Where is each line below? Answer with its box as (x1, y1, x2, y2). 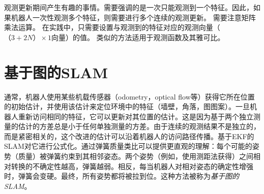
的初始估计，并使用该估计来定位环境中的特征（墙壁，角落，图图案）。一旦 (4, 101, 250, 112)
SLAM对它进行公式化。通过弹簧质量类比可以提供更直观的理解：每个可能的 (4, 141, 252, 151)
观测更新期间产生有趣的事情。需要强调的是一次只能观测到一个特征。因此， (4, 2, 253, 12)
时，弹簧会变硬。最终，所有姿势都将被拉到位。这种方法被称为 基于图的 (4, 171, 239, 181)
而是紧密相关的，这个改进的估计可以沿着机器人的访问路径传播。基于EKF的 (4, 131, 254, 141)
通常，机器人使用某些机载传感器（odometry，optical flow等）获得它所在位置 (4, 91, 255, 102)
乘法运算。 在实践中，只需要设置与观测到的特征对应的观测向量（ (4, 22, 220, 33)
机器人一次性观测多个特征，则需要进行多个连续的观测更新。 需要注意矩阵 (11, 12, 256, 22)
